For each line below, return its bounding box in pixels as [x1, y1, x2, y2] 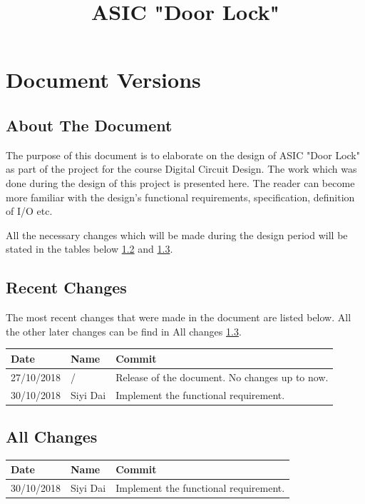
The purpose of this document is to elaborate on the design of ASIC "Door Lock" [6, 147, 360, 162]
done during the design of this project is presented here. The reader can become [6, 175, 355, 190]
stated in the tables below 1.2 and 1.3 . [6, 241, 173, 256]
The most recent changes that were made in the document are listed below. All [6, 310, 351, 325]
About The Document [6, 114, 173, 136]
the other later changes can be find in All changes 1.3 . [6, 323, 242, 338]
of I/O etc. [6, 203, 53, 218]
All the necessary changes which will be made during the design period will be [6, 227, 348, 242]
